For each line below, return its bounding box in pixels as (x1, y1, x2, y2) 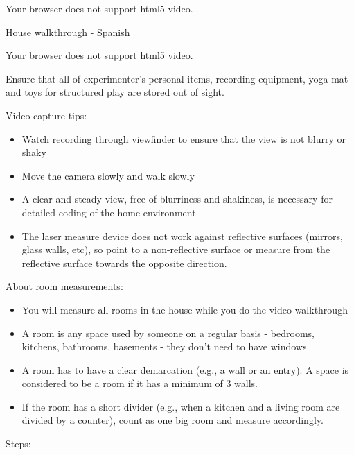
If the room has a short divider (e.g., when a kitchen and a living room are (21, 399, 340, 413)
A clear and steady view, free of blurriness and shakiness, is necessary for (21, 191, 333, 206)
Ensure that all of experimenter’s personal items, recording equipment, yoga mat (6, 71, 348, 85)
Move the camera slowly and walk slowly (21, 168, 195, 182)
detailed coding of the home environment (21, 205, 196, 219)
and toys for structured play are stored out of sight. (6, 85, 224, 99)
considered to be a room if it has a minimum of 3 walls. (21, 376, 258, 390)
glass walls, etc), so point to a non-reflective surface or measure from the (21, 242, 330, 257)
